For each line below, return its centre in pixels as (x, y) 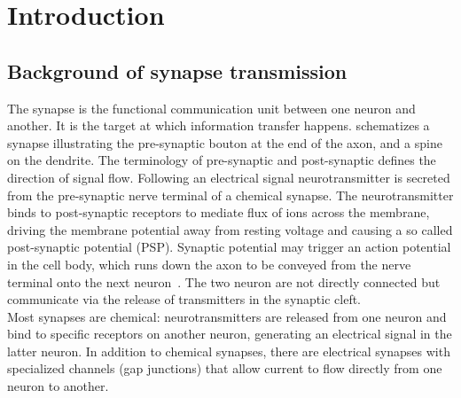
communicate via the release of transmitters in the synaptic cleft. (184, 299)
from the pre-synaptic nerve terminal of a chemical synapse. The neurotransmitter (230, 195)
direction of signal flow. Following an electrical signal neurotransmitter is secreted (229, 177)
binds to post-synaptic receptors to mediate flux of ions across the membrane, (219, 212)
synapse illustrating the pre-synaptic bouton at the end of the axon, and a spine (225, 142)
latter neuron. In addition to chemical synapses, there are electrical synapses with (229, 351)
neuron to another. (58, 386)
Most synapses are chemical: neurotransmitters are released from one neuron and (227, 316)
